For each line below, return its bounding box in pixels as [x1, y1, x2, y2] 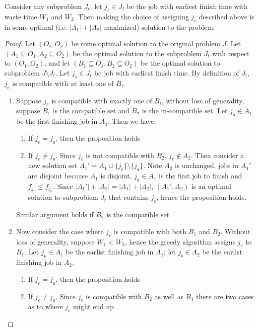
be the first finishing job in [16, 116, 98, 126]
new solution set [28, 160, 77, 170]
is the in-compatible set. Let [142, 105, 228, 116]
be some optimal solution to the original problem [71, 38, 220, 49]
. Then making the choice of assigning [74, 11, 189, 21]
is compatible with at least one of [12, 78, 114, 88]
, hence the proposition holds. [156, 192, 247, 202]
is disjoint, [100, 170, 132, 181]
